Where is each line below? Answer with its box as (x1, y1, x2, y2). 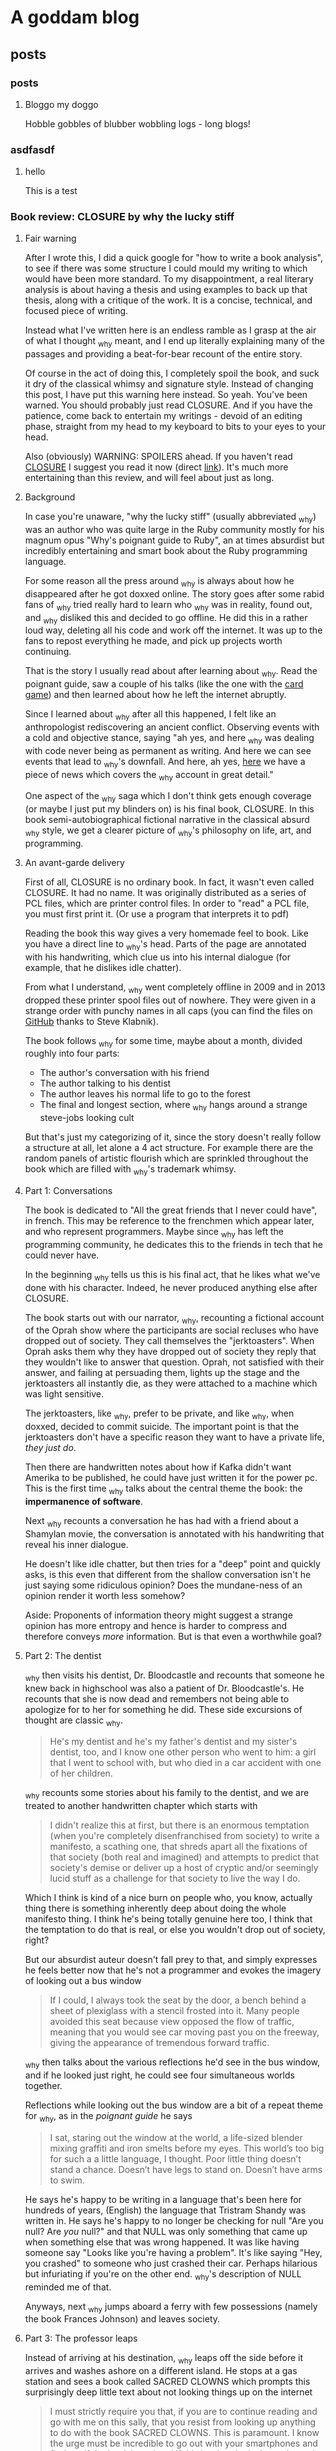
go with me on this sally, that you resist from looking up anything (49, 2416, 317, 2428)
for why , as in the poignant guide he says (24, 2109, 193, 2124)
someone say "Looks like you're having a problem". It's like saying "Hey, (24, 2246, 323, 2258)
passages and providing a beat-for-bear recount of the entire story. (24, 348, 303, 360)
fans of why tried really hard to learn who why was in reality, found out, (24, 598, 313, 613)
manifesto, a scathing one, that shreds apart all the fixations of (49, 1841, 308, 1853)
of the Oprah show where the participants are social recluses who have (24, 1324, 319, 1336)
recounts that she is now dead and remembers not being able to (24, 1692, 290, 1705)
